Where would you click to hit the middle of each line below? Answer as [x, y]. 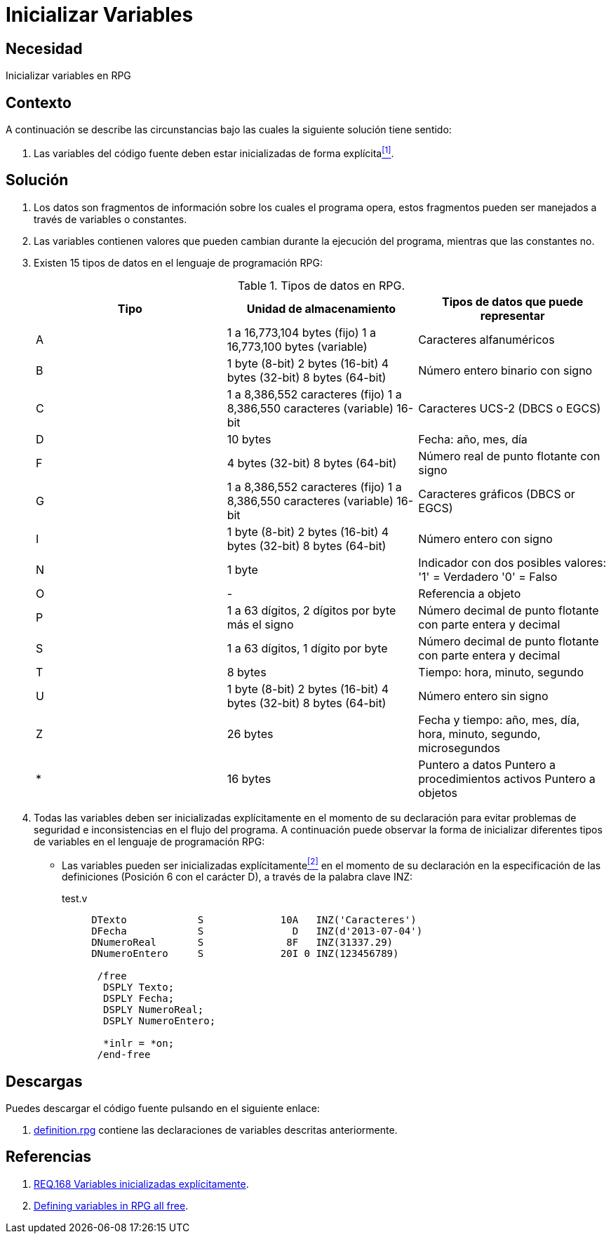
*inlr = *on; [139, 1044]
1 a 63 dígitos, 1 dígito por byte [307, 648]
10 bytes [249, 439]
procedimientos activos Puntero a [507, 778]
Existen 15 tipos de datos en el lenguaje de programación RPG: [178, 262]
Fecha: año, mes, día [473, 439]
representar [512, 315]
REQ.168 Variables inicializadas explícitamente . [141, 1184]
